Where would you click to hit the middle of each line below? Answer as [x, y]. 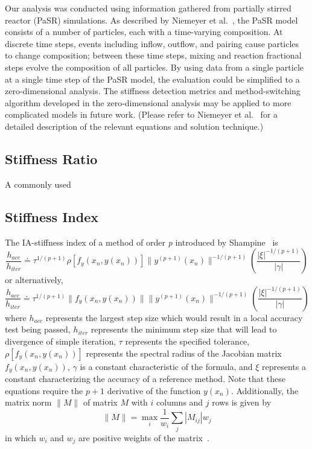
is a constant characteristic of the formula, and [166, 366]
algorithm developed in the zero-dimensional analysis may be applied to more [148, 102]
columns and [180, 402]
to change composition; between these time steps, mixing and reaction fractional [153, 55]
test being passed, [38, 329]
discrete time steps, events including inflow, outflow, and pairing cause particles [152, 43]
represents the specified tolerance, [187, 341]
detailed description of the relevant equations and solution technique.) [134, 126]
